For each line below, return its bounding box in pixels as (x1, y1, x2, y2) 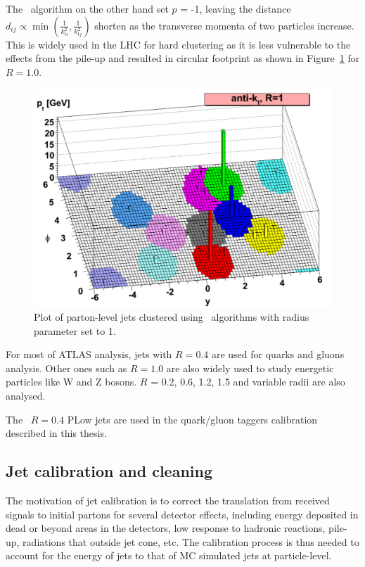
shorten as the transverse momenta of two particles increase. (94, 18, 354, 32)
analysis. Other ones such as (6, 360, 127, 375)
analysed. (6, 388, 46, 403)
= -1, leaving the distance (180, 1, 291, 15)
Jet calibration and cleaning (6, 460, 213, 482)
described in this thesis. (6, 426, 107, 440)
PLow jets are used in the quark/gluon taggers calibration (67, 412, 318, 426)
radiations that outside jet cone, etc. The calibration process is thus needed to (23, 534, 359, 549)
